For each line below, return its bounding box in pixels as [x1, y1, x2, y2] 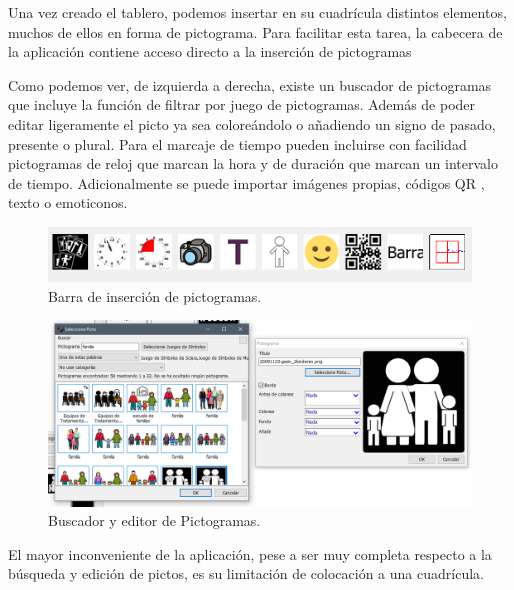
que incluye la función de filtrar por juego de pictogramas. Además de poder [8, 94, 476, 115]
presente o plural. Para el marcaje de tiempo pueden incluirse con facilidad [8, 133, 467, 154]
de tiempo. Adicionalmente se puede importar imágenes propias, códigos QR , [8, 172, 485, 193]
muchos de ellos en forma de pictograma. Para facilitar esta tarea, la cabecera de [8, 21, 503, 42]
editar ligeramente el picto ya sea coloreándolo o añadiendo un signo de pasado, [8, 113, 496, 134]
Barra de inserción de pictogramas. [48, 285, 262, 306]
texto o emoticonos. [8, 192, 128, 213]
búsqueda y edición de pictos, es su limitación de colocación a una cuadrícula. [8, 563, 484, 584]
